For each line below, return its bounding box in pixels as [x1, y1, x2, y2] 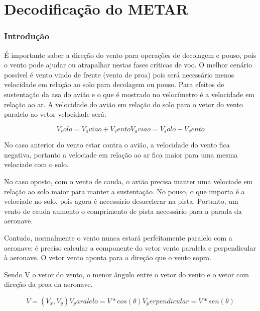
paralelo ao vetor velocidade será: [4, 109, 106, 119]
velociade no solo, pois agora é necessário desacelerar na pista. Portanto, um [4, 196, 238, 206]
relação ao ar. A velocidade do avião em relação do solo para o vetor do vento [4, 99, 243, 109]
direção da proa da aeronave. [4, 279, 93, 289]
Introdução [4, 30, 49, 42]
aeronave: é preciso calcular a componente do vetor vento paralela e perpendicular [4, 242, 256, 253]
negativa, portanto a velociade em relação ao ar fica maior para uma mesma [4, 149, 238, 160]
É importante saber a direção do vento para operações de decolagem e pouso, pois [4, 49, 256, 60]
